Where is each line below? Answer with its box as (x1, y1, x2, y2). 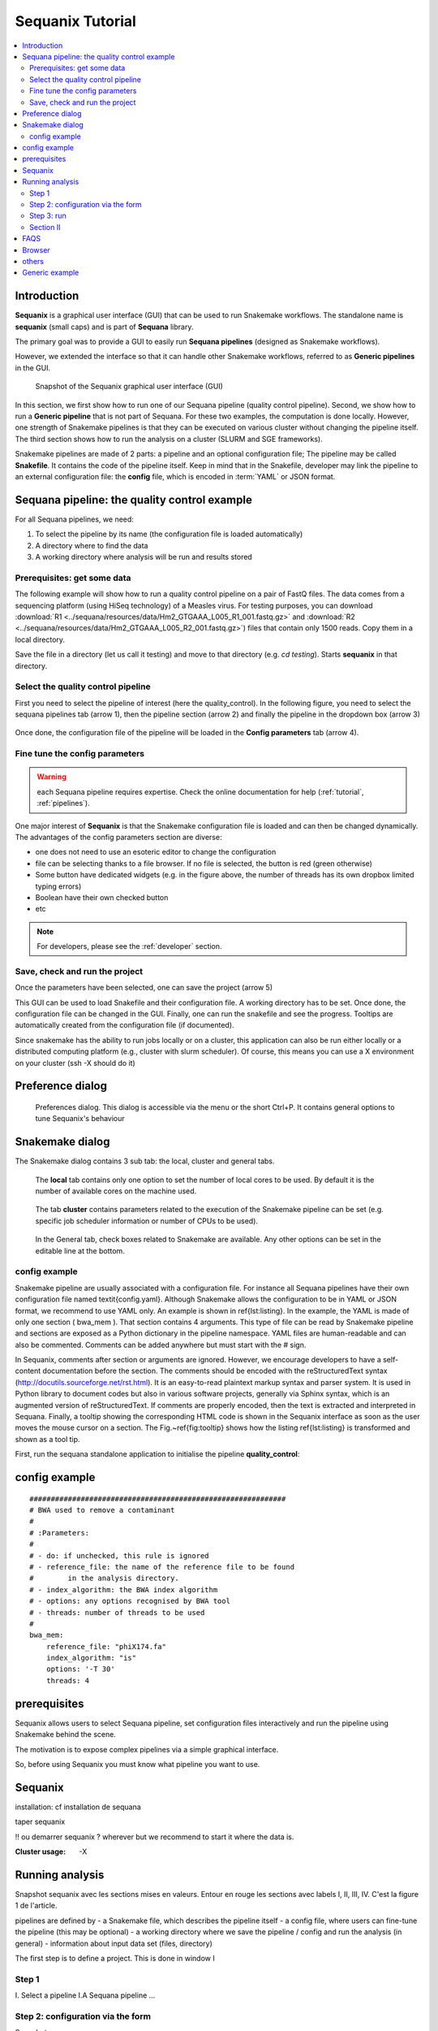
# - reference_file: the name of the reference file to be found (29, 1562, 295, 1571)
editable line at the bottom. (35, 1245, 125, 1255)
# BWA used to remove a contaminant (29, 1505, 175, 1515)
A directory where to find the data (35, 540, 148, 550)
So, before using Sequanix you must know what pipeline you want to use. (15, 1759, 260, 1769)
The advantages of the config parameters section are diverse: (15, 832, 222, 842)
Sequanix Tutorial (15, 12, 137, 30)
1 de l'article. (15, 1901, 58, 1911)
